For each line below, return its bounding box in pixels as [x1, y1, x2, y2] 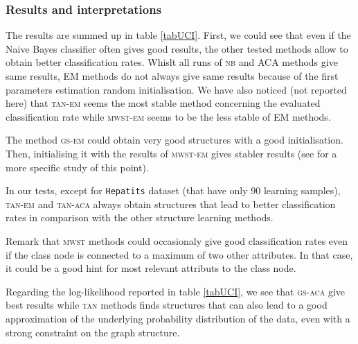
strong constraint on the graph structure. [6, 325, 180, 339]
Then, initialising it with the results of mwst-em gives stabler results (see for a [6, 146, 337, 160]
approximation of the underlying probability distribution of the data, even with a [6, 311, 350, 325]
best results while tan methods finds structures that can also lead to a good [6, 298, 328, 312]
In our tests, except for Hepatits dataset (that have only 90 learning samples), [6, 183, 341, 198]
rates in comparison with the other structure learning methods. [6, 210, 274, 225]
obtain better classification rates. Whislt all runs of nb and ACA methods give [6, 55, 338, 69]
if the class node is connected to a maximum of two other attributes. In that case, [6, 247, 353, 261]
